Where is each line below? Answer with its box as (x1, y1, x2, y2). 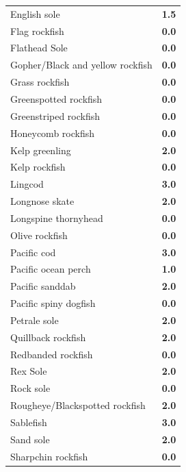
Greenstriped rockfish (10, 108, 101, 123)
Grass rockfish (10, 75, 70, 89)
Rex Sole (10, 364, 47, 378)
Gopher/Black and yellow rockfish (10, 58, 152, 72)
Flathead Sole (10, 40, 68, 55)
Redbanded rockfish (10, 347, 93, 361)
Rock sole (10, 381, 51, 395)
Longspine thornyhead (10, 210, 103, 225)
